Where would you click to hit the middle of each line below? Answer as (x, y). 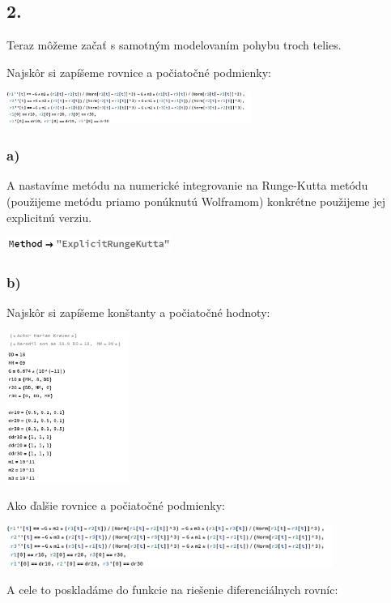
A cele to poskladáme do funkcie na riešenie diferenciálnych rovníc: (172, 590)
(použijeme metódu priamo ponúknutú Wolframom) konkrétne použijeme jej (196, 201)
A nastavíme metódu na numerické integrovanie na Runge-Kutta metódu (187, 185)
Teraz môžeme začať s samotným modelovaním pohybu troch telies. (174, 45)
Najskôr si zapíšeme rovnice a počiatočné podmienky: (139, 72)
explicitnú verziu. (49, 217)
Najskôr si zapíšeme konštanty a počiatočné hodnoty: (138, 312)
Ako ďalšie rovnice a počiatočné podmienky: (116, 505)
